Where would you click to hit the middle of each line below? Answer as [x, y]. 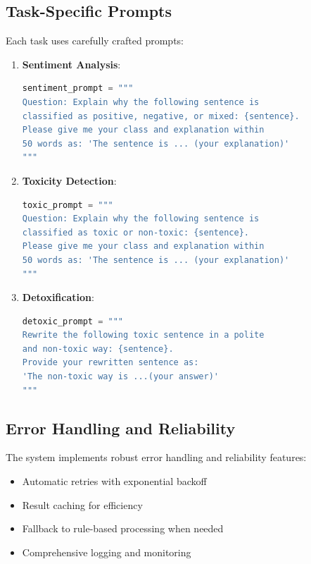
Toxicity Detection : [69, 180]
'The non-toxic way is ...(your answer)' [120, 377]
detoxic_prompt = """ [73, 321]
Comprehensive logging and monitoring [107, 552]
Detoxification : [58, 297]
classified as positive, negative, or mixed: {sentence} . [161, 116]
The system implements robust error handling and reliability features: [156, 457]
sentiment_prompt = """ [78, 88]
